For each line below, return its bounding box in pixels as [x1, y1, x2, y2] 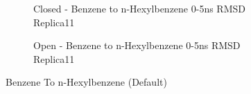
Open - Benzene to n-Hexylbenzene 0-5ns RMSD [33, 38, 241, 53]
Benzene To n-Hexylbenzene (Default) [6, 75, 167, 89]
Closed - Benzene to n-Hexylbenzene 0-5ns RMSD [33, 1, 245, 15]
